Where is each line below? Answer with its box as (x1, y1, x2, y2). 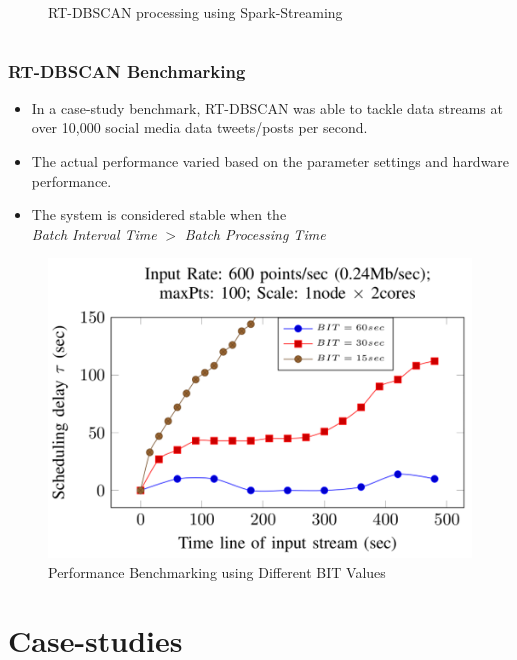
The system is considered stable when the (31, 204, 287, 225)
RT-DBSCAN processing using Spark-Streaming (48, 2, 343, 22)
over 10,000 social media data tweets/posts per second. (31, 117, 368, 138)
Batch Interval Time (31, 223, 157, 244)
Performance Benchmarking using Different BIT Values (48, 561, 386, 582)
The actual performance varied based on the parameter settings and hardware (31, 151, 510, 171)
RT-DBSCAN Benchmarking (8, 58, 246, 83)
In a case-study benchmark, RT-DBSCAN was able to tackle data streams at (31, 97, 503, 118)
